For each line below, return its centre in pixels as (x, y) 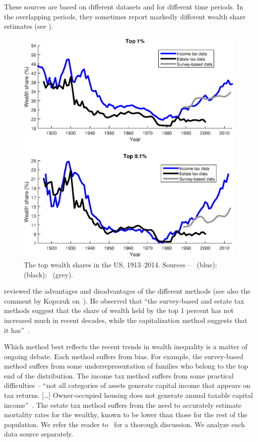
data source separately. (39, 434)
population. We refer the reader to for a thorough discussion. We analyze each (125, 424)
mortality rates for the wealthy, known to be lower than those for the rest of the (126, 414)
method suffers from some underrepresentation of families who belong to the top (126, 366)
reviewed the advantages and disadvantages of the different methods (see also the (127, 291)
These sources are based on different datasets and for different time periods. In (124, 6)
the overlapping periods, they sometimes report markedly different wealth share (125, 16)
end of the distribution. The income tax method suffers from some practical (119, 375)
